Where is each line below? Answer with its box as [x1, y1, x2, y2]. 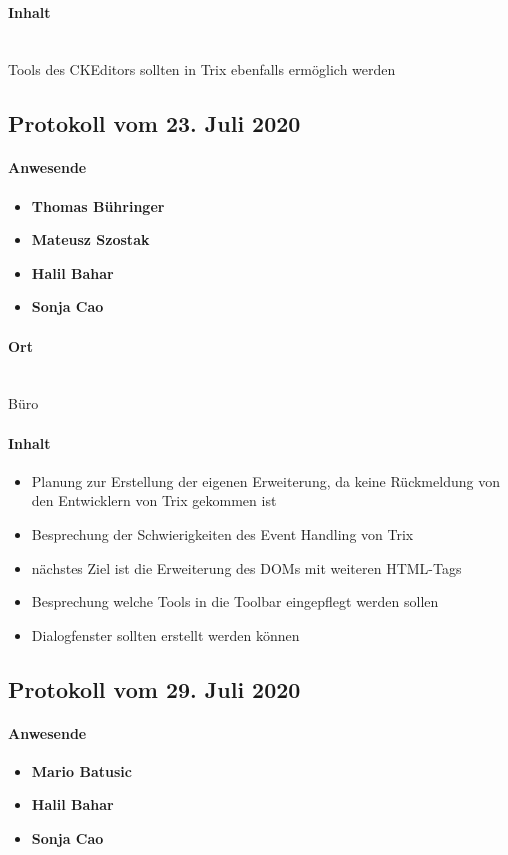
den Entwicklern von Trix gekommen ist [31, 490, 277, 511]
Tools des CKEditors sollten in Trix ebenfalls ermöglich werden [8, 59, 396, 80]
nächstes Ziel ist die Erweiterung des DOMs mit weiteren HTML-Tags [31, 557, 462, 578]
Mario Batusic [31, 760, 132, 781]
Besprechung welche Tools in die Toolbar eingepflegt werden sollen [31, 591, 439, 612]
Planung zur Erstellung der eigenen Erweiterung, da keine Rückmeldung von [31, 470, 500, 491]
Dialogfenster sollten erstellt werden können [31, 624, 300, 645]
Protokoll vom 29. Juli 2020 [8, 673, 301, 704]
